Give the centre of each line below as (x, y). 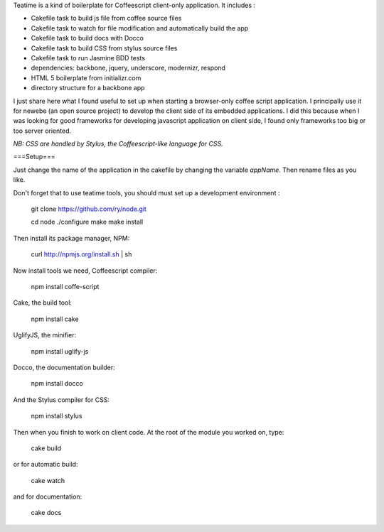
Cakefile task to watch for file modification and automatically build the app (140, 28)
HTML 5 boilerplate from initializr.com (86, 77)
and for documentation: (48, 496)
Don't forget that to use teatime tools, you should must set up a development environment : (146, 192)
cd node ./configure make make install (87, 222)
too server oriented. (42, 131)
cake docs (46, 513)
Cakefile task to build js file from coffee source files (106, 18)
